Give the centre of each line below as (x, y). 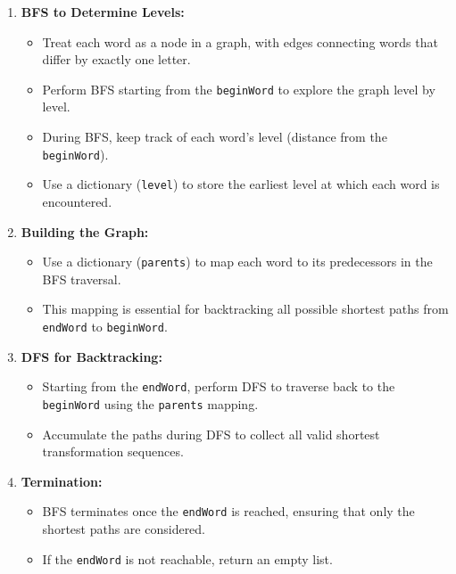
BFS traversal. (82, 279)
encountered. (77, 201)
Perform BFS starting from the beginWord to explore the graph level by (239, 89)
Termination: (62, 481)
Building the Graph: (85, 231)
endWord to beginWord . (105, 326)
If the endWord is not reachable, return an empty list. (187, 558)
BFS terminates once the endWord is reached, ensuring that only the (228, 511)
